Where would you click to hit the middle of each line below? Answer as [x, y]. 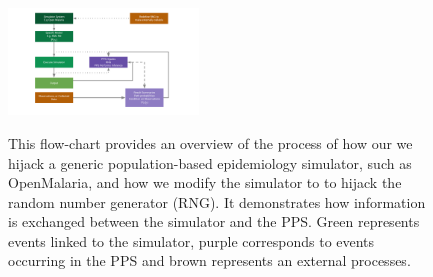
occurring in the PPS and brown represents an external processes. [209, 260]
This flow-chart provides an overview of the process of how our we [210, 142]
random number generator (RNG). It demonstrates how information [217, 201]
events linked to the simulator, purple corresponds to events [191, 240]
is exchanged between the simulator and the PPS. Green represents [214, 221]
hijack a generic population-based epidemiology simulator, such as [210, 162]
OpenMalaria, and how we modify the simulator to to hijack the [205, 182]
